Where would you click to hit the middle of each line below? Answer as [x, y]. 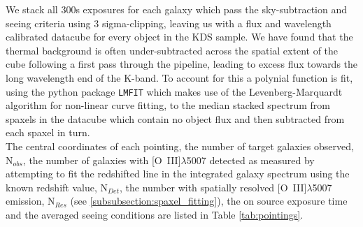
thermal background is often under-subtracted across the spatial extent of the [172, 50]
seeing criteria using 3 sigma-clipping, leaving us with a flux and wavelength [169, 23]
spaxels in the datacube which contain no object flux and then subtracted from [175, 118]
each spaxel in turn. [48, 132]
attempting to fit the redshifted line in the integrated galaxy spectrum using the [178, 174]
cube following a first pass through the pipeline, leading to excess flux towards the [182, 64]
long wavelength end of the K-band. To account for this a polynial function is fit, [179, 77]
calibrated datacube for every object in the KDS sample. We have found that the [179, 37]
